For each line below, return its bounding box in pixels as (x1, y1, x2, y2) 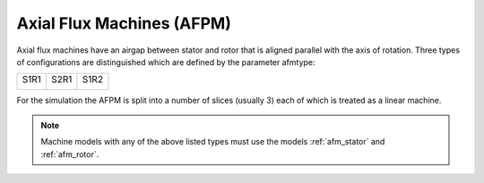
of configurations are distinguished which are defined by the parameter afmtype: (16, 56, 315, 67)
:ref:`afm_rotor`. (40, 148, 99, 160)
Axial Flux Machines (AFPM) (16, 13, 232, 33)
